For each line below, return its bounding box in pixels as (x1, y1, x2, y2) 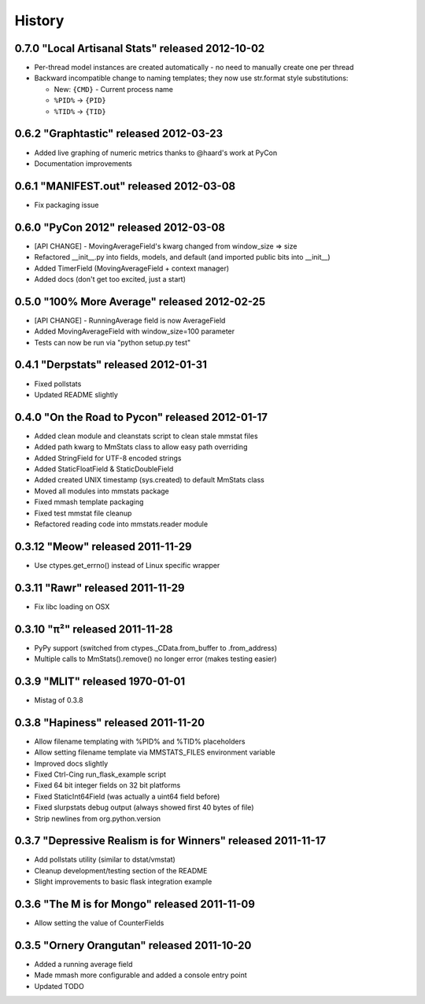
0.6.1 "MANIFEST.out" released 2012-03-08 (14, 179, 236, 193)
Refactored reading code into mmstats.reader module (34, 519, 209, 529)
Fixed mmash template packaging (34, 497, 144, 507)
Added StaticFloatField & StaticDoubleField (34, 464, 174, 474)
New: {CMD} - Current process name (54, 84, 173, 94)
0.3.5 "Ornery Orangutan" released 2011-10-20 (14, 939, 252, 952)
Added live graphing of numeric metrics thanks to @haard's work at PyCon (34, 148, 278, 157)
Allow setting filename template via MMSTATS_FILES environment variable (34, 747, 275, 757)
